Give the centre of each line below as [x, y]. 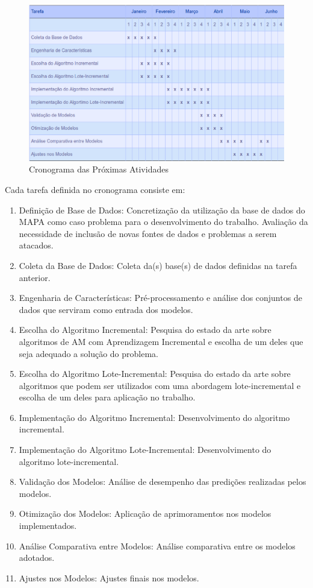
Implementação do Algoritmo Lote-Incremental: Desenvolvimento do [145, 450]
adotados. [37, 558]
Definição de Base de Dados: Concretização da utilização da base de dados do [162, 210]
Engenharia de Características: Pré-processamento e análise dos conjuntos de [160, 298]
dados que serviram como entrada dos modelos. [106, 309]
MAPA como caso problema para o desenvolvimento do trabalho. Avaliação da [163, 222]
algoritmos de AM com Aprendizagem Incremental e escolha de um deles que [161, 341]
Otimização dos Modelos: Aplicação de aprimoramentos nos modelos [145, 514]
